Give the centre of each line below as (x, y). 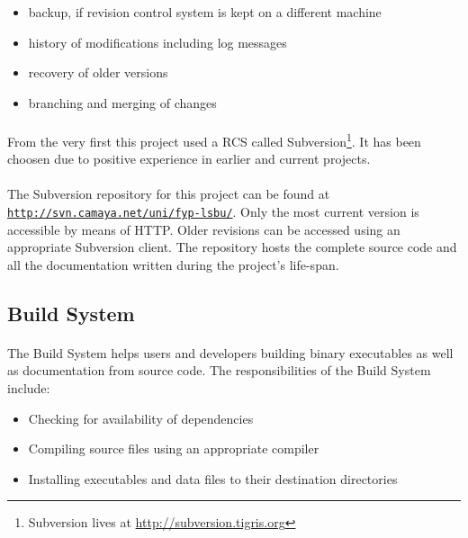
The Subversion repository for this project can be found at (169, 194)
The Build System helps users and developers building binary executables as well (230, 352)
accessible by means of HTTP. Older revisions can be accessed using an (204, 229)
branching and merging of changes (122, 102)
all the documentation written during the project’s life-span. (173, 264)
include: (29, 388)
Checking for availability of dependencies (141, 418)
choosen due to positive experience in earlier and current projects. (189, 159)
